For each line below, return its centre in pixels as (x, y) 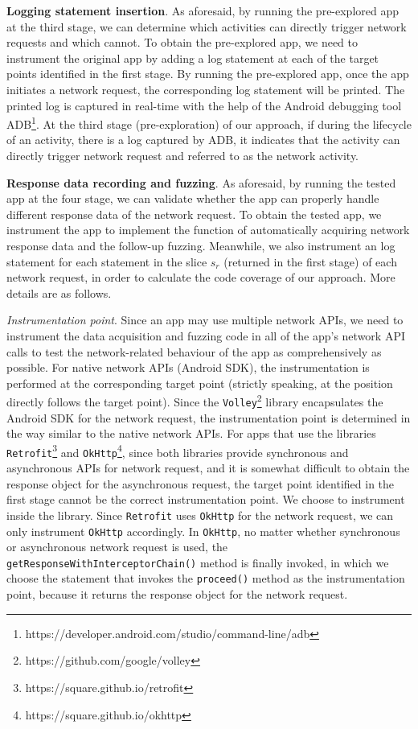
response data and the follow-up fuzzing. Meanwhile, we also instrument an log (201, 245)
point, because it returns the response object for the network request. (177, 594)
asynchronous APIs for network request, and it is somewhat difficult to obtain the (208, 468)
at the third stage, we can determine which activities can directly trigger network (207, 26)
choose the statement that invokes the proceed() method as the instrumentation (206, 578)
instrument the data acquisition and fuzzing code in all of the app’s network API (206, 335)
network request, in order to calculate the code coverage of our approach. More (201, 277)
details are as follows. (59, 292)
